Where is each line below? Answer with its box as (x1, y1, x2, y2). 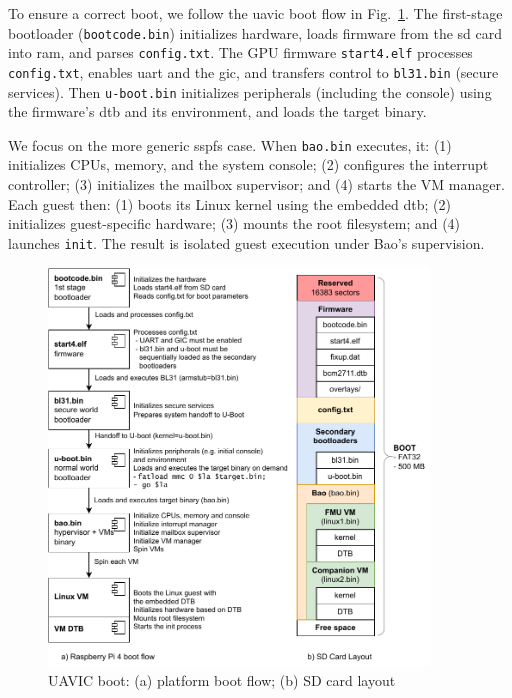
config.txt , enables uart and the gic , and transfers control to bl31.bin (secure (8, 61, 499, 82)
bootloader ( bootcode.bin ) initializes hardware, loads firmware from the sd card (8, 22, 503, 43)
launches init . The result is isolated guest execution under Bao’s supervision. (8, 232, 485, 253)
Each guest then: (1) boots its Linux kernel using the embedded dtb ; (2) (8, 193, 451, 214)
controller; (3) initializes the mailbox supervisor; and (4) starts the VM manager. (8, 174, 505, 195)
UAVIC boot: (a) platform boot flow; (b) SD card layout (48, 670, 396, 691)
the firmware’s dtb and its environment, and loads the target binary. (8, 101, 427, 122)
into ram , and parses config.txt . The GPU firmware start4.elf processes (8, 42, 473, 63)
